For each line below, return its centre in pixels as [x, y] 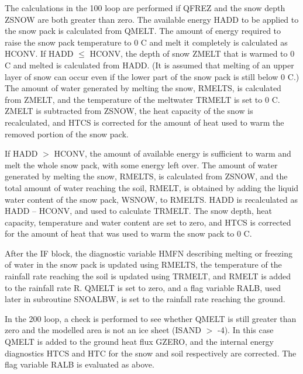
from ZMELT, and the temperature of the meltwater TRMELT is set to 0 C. [142, 99]
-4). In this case [245, 330]
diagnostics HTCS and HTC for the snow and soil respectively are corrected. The [151, 353]
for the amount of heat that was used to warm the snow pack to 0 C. [128, 233]
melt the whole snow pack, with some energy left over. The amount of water [141, 165]
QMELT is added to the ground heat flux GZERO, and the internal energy [140, 342]
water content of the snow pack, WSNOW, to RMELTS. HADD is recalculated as [151, 199]
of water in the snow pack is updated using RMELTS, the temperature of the [143, 264]
